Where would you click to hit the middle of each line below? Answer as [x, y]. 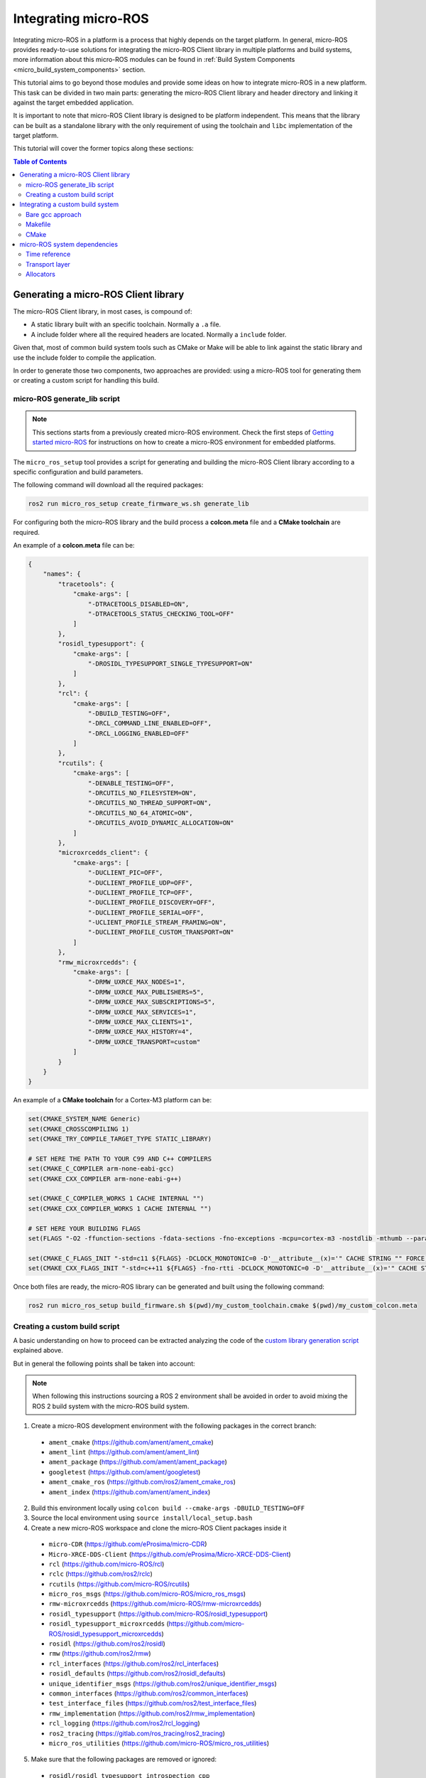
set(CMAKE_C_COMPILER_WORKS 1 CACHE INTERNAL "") [116, 1199]
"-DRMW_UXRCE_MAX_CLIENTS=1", [140, 1022]
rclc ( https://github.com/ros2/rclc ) [100, 1574]
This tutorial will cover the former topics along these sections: [104, 149]
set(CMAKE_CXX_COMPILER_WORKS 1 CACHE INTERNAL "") [120, 1208]
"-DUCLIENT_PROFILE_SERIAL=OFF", [146, 912]
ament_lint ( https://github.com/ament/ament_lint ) [124, 1452]
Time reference [48, 254]
